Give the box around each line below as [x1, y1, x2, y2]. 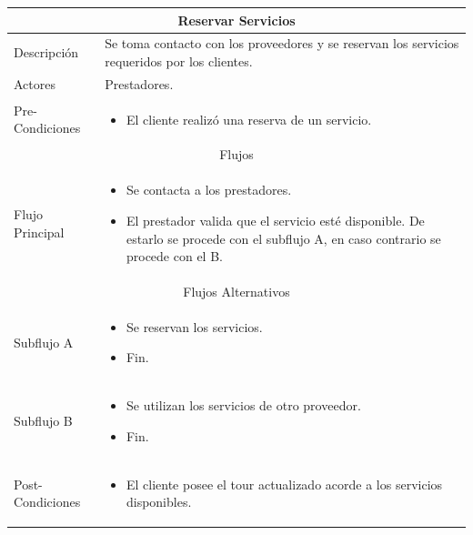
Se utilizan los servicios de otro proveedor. [126, 396, 361, 415]
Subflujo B [14, 411, 73, 430]
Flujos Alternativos [183, 281, 290, 300]
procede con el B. [126, 247, 223, 266]
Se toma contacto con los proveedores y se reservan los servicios [105, 34, 459, 53]
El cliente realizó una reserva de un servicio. [126, 109, 372, 128]
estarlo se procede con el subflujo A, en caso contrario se [126, 228, 441, 247]
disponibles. [126, 492, 192, 511]
